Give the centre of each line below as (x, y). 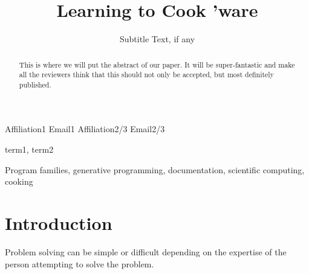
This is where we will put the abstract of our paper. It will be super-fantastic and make (157, 64)
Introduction (59, 223)
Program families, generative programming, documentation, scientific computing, (155, 169)
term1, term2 (29, 149)
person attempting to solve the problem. (80, 263)
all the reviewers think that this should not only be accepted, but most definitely (146, 75)
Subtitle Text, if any (157, 39)
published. (35, 84)
